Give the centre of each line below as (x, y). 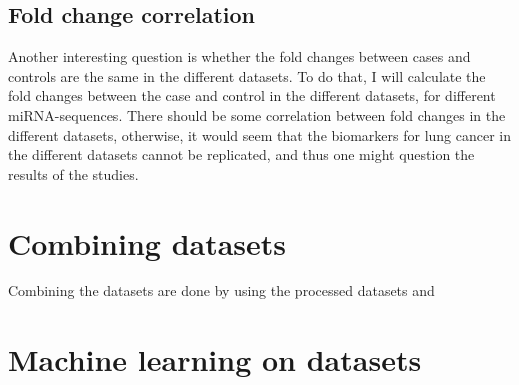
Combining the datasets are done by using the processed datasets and (221, 290)
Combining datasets (147, 242)
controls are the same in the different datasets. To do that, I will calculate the (247, 75)
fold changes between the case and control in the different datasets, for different (252, 95)
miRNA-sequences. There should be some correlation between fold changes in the (257, 114)
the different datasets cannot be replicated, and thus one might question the (241, 154)
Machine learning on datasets (215, 359)
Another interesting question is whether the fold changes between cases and (239, 56)
